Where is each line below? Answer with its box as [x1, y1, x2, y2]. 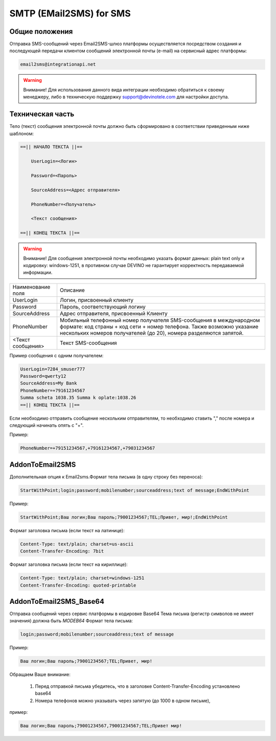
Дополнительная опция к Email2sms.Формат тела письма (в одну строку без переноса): [9, 473, 203, 480]
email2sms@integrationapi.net [20, 61, 96, 68]
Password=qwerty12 [20, 374, 66, 379]
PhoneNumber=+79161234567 [20, 387, 85, 394]
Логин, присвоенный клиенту [59, 296, 134, 303]
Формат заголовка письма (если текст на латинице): [9, 527, 125, 533]
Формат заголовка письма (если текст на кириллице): [9, 561, 128, 568]
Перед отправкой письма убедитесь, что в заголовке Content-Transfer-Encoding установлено [35, 683, 240, 689]
